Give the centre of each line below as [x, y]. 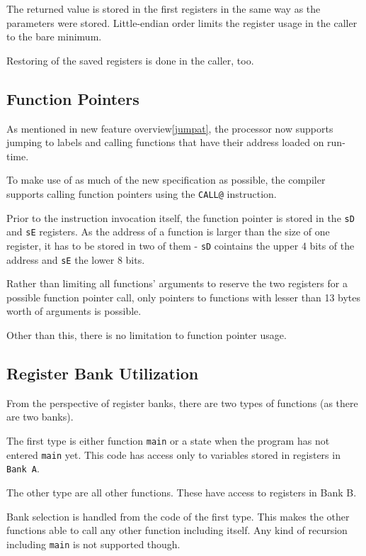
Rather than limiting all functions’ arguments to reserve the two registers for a [177, 283]
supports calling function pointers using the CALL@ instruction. [142, 193]
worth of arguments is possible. [74, 311]
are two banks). [40, 417]
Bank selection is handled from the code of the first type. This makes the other [178, 516]
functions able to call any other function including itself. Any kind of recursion [177, 530]
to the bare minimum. [54, 37]
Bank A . [23, 468]
